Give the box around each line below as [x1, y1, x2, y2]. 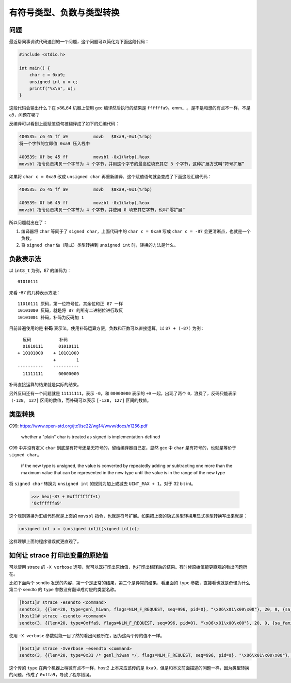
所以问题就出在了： [9, 219, 48, 225]
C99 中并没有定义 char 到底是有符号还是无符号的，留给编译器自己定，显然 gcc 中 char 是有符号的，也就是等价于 [9, 445, 237, 451]
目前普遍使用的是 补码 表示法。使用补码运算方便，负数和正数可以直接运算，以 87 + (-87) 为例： [9, 325, 206, 331]
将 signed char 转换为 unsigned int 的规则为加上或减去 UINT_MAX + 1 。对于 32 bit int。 [9, 481, 196, 486]
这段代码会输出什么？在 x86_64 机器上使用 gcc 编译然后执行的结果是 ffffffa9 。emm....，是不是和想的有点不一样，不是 [9, 105, 251, 111]
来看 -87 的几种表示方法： [9, 289, 61, 295]
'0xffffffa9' [31, 501, 63, 506]
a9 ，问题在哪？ [9, 112, 40, 118]
